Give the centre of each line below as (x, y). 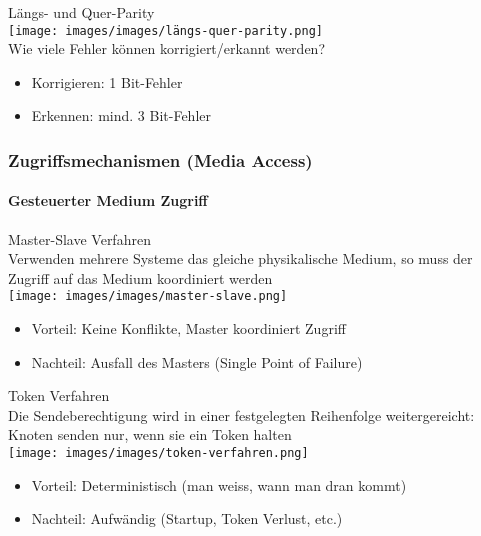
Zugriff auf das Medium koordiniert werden (140, 277)
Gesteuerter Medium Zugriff (108, 200)
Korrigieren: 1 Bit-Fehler (107, 81)
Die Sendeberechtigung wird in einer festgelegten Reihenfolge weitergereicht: (241, 414)
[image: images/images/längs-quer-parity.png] (165, 30)
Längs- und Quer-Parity (81, 12)
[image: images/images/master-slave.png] (148, 296)
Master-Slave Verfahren (79, 238)
